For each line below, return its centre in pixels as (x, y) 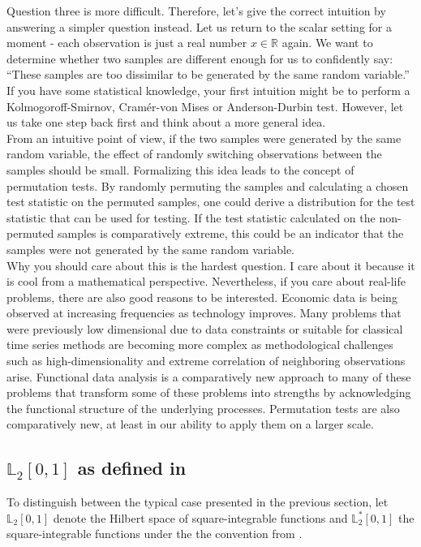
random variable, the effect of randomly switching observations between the (194, 154)
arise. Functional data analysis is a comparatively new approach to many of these (209, 376)
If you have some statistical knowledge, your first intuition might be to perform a (208, 90)
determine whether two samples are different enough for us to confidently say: (200, 58)
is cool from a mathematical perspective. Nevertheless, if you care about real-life (206, 281)
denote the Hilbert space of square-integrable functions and (200, 517)
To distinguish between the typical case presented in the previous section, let (198, 502)
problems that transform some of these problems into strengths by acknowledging (209, 392)
